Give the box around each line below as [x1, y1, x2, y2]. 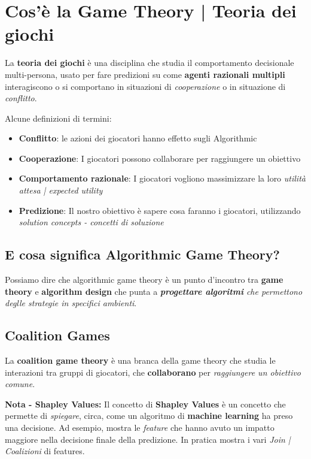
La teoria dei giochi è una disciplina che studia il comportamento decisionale [5, 56, 294, 69]
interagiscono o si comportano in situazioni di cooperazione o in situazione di [5, 80, 286, 92]
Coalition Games [5, 326, 110, 345]
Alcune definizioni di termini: [5, 111, 112, 124]
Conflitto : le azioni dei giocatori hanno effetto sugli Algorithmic [19, 132, 257, 144]
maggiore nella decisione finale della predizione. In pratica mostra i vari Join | [5, 433, 291, 445]
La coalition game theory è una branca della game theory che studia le [5, 354, 276, 367]
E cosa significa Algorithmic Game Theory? [5, 245, 280, 264]
